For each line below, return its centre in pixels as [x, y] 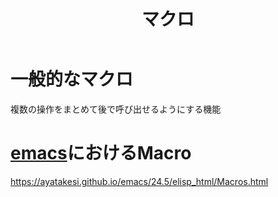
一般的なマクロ [72, 79]
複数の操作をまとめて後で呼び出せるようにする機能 [116, 109]
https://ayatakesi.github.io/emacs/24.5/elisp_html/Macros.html [139, 181]
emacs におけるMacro [101, 153]
